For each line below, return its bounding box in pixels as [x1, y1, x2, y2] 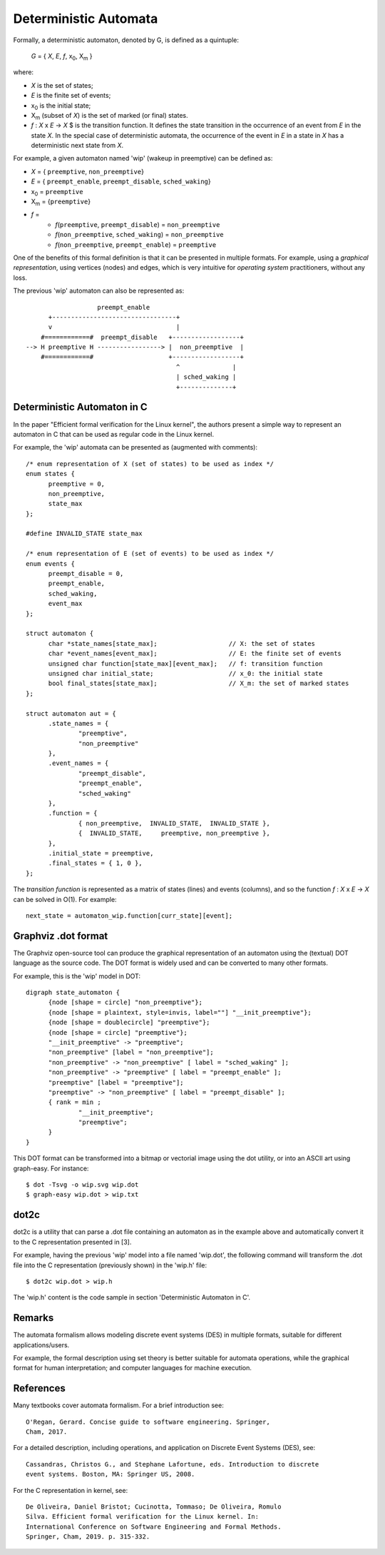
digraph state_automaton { [26, 988, 120, 996]
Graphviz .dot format [13, 930, 108, 942]
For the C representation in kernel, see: [13, 1486, 128, 1494]
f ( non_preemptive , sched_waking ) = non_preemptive [55, 231, 224, 239]
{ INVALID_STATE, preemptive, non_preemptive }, [78, 829, 270, 838]
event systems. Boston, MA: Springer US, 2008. [26, 1470, 195, 1479]
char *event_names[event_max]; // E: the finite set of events [48, 649, 342, 658]
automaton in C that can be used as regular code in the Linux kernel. [13, 430, 215, 438]
